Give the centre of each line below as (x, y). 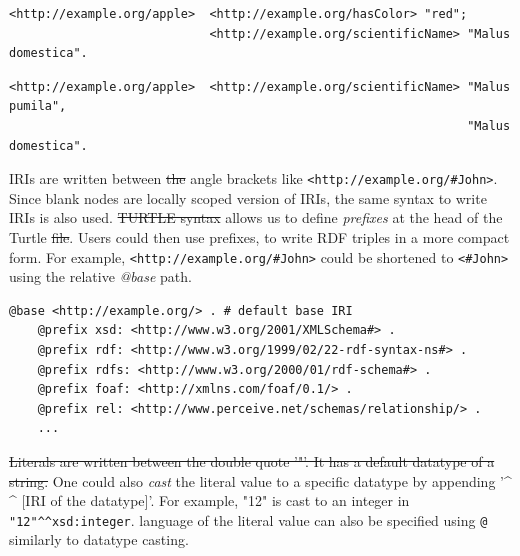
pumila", (38, 106)
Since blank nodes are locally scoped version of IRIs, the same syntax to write (248, 197)
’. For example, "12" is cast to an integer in (279, 500)
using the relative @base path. (100, 276)
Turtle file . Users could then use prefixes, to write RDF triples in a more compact (259, 237)
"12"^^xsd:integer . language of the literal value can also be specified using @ (248, 519)
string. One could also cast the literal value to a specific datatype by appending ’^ (260, 480)
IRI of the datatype (85, 500)
